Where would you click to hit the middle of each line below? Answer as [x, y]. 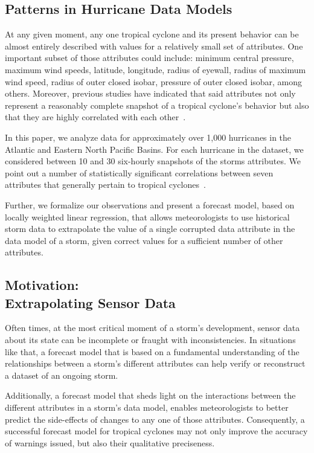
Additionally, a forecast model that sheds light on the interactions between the [150, 395]
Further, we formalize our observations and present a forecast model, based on [150, 204]
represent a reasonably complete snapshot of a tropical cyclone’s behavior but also [157, 105]
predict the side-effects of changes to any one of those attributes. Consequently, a [155, 419]
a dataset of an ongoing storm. [62, 375]
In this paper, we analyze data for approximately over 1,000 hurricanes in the [148, 137]
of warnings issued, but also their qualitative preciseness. [110, 442]
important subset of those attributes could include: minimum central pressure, [149, 58]
